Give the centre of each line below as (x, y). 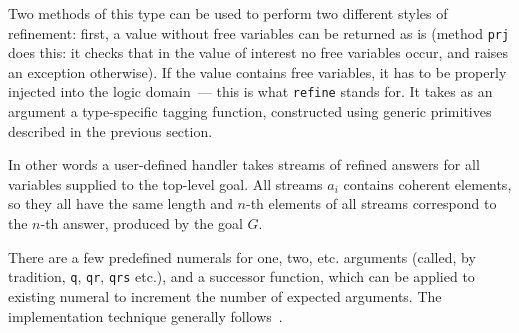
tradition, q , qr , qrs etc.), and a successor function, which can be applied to (241, 276)
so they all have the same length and (120, 203)
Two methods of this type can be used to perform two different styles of (228, 13)
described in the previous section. (110, 130)
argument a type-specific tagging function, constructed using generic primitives (250, 111)
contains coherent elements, (427, 183)
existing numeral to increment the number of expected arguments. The (225, 295)
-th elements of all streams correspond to (371, 203)
